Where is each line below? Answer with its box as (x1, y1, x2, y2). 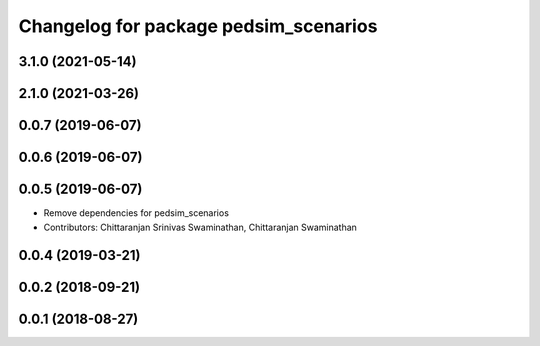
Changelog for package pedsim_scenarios (18, 15, 378, 37)
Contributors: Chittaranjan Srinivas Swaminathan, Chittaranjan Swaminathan (43, 221, 357, 233)
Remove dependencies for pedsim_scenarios (43, 207, 230, 219)
